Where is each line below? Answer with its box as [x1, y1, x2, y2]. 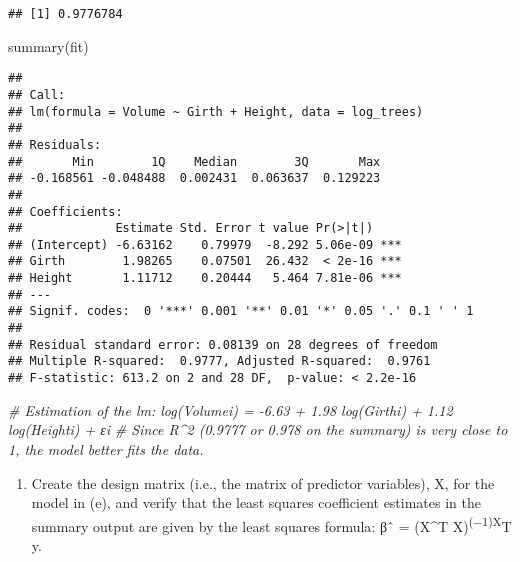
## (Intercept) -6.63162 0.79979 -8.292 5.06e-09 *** [8, 237, 402, 252]
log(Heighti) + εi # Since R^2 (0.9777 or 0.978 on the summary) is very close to [8, 419, 508, 440]
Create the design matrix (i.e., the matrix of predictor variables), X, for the [31, 472, 495, 493]
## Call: [8, 87, 66, 102]
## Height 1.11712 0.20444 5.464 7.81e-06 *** [8, 271, 402, 286]
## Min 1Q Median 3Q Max [8, 154, 381, 169]
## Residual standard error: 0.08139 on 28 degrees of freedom [8, 337, 438, 352]
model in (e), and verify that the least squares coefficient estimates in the [31, 492, 481, 513]
